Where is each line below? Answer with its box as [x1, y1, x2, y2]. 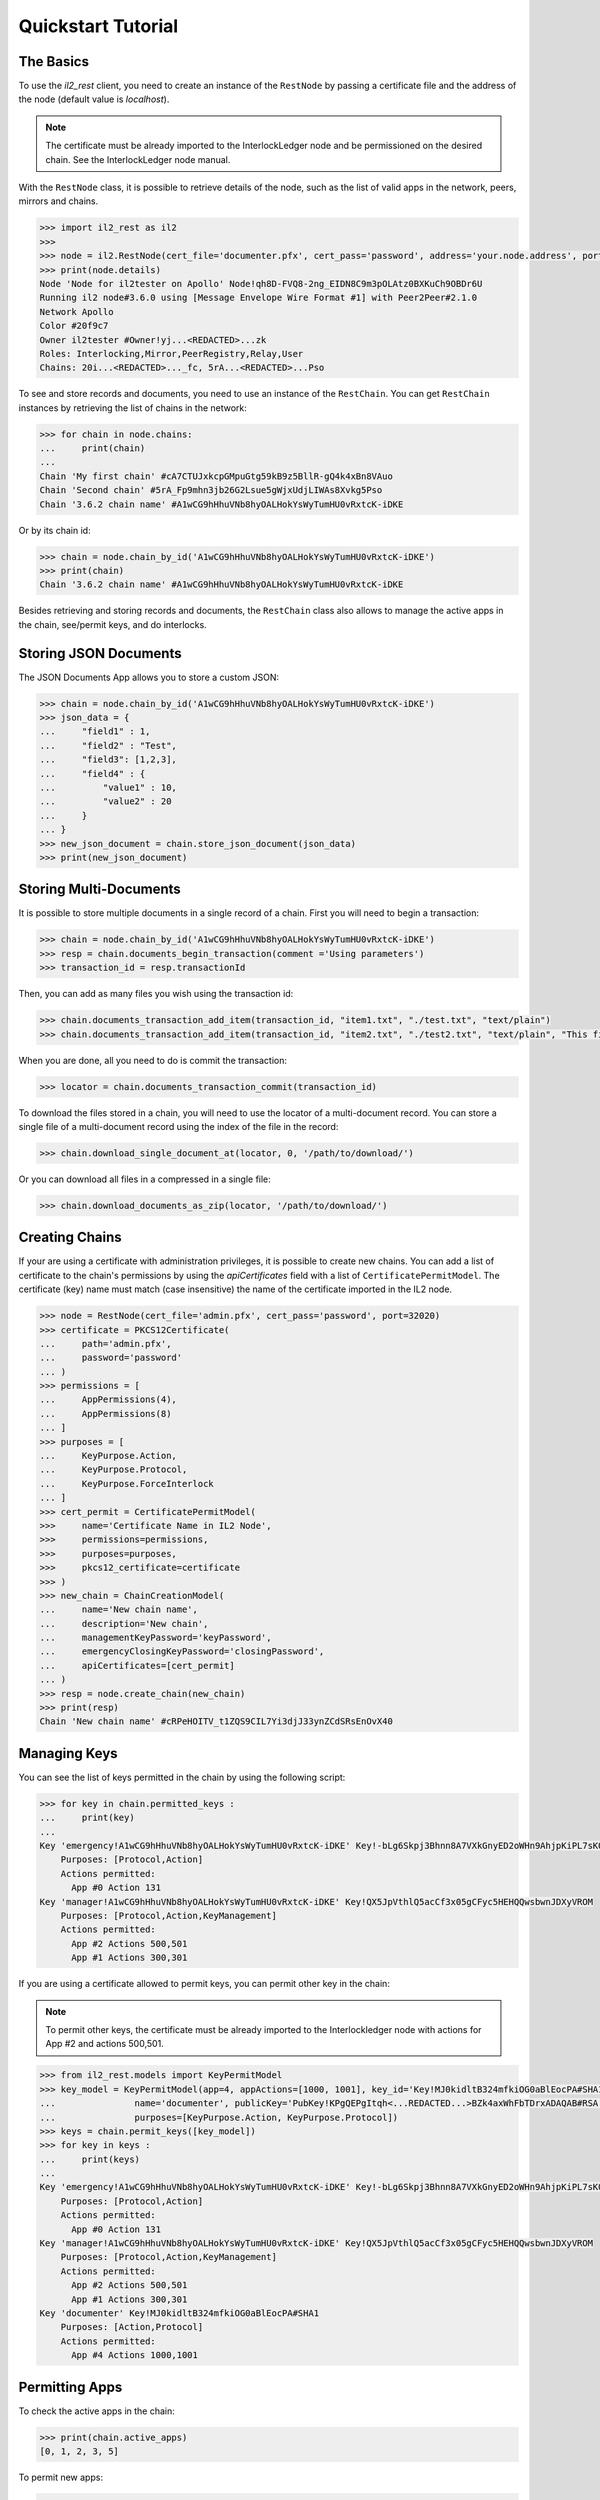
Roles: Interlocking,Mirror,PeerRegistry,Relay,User [39, 348, 304, 359]
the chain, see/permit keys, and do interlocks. [18, 618, 207, 630]
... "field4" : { [39, 768, 146, 779]
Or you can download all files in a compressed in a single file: [18, 1173, 272, 1185]
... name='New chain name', [39, 1604, 199, 1615]
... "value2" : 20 [39, 796, 172, 807]
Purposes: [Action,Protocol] [60, 2321, 204, 2333]
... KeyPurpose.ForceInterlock [39, 1478, 214, 1489]
